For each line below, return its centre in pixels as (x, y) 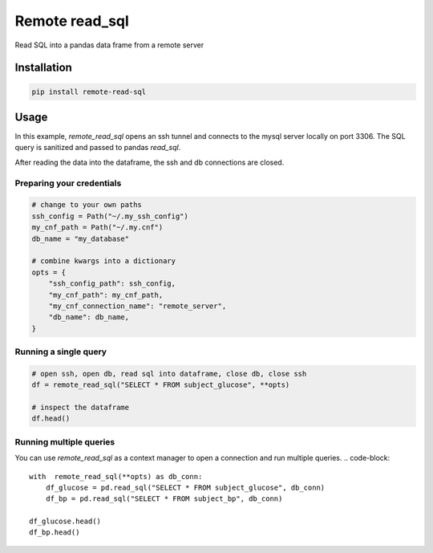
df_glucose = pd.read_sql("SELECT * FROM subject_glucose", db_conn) (185, 487)
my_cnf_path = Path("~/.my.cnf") (97, 228)
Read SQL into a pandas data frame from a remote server (109, 45)
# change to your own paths (87, 205)
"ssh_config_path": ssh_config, (112, 284)
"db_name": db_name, (89, 317)
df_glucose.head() (65, 521)
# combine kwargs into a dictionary (104, 261)
